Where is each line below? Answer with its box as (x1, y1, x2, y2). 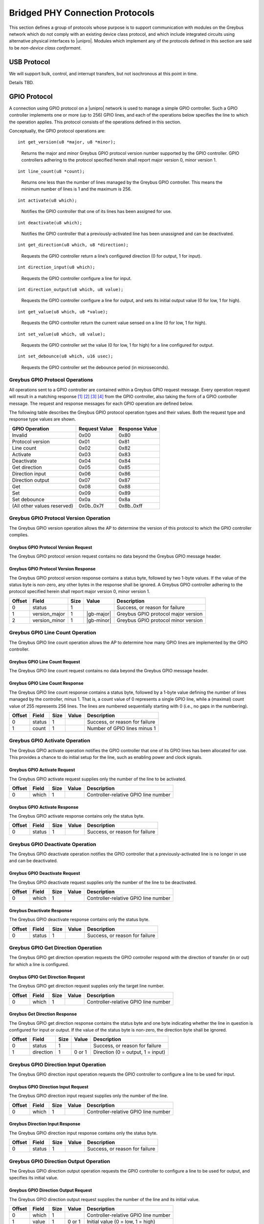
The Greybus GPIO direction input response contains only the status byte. (9, 1130, 157, 1136)
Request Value (78, 425, 113, 432)
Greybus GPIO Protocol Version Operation (9, 515, 110, 521)
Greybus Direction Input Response (9, 1121, 81, 1127)
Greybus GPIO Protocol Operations (9, 377, 93, 383)
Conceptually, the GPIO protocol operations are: (9, 128, 106, 134)
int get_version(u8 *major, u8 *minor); (18, 140, 116, 145)
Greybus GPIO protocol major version (116, 610, 203, 617)
